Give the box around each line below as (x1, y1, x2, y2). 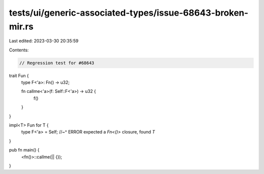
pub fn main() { (9, 147, 40, 153)
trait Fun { (9, 72, 29, 78)
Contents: (9, 47, 29, 53)
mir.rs (9, 21, 34, 32)
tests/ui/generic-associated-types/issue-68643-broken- (9, 7, 249, 18)
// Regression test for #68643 (19, 60, 95, 65)
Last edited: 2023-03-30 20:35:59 (9, 38, 79, 44)
